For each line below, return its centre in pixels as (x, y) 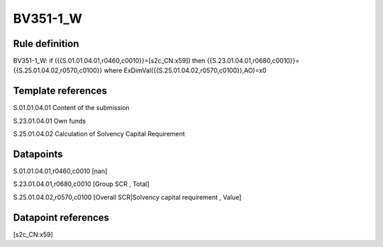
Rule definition (46, 44)
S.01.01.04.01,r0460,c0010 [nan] (60, 171)
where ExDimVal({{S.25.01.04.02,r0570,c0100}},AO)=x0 (185, 70)
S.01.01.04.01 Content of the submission (72, 108)
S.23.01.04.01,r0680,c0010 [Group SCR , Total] (81, 184)
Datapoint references (61, 218)
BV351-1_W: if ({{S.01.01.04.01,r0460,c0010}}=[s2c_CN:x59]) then (109, 61)
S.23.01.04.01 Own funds (50, 121)
